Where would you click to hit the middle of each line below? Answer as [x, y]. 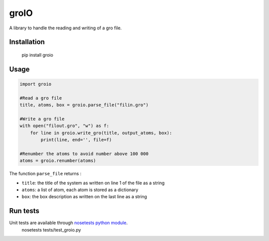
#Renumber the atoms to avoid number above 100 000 [84, 154]
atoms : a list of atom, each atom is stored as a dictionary [80, 190]
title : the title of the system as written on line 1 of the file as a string [93, 183]
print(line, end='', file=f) [76, 140]
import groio [36, 84]
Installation [27, 42]
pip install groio [37, 55]
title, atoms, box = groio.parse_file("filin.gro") [84, 105]
